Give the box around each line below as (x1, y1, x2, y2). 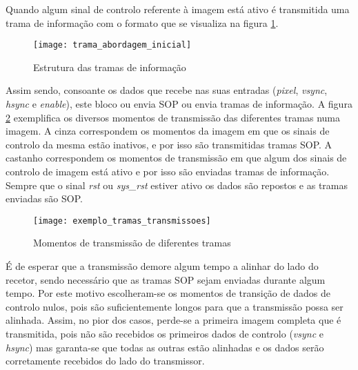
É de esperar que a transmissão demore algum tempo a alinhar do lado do (6, 259, 319, 273)
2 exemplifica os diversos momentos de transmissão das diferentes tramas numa (6, 110, 341, 124)
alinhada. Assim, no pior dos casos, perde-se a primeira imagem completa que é (6, 313, 341, 327)
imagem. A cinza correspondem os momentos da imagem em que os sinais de (6, 124, 330, 138)
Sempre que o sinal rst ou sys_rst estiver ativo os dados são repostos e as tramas (6, 177, 348, 192)
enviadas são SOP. (6, 191, 83, 206)
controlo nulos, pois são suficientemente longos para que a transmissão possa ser (6, 299, 344, 313)
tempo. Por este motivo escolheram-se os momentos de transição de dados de (6, 286, 330, 300)
